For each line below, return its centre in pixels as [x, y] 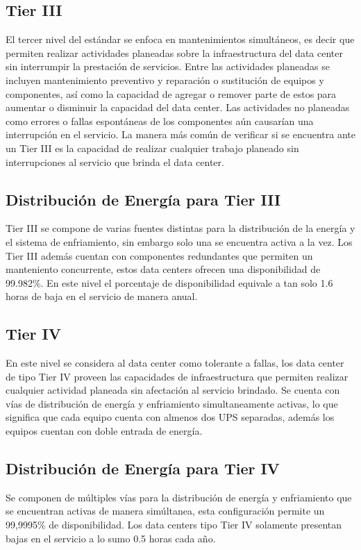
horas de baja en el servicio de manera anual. [102, 296]
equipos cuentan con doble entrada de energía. [104, 431]
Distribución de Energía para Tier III [143, 199]
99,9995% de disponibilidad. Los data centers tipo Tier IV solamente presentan [174, 525]
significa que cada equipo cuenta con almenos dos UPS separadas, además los [170, 417]
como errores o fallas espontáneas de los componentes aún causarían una [160, 120]
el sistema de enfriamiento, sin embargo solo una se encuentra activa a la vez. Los [179, 241]
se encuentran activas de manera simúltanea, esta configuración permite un [165, 511]
